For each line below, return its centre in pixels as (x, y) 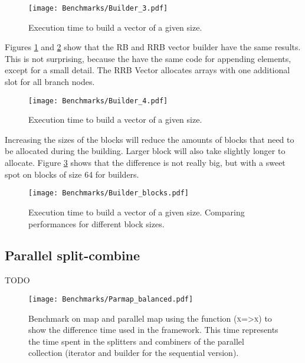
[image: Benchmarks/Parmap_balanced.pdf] (111, 299)
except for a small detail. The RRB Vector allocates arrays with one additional (147, 70)
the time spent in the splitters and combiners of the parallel (136, 341)
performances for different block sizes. (96, 223)
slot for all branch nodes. (50, 82)
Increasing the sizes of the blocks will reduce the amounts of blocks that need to (150, 139)
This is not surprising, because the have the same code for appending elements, (148, 58)
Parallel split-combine (73, 255)
